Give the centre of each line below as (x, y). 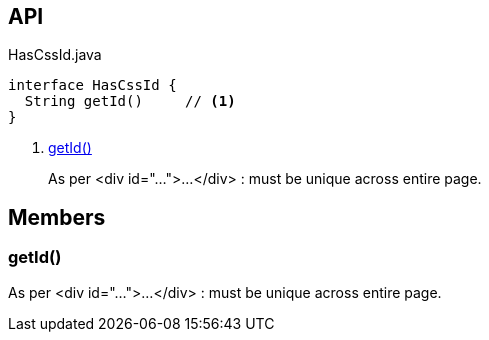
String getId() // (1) (130, 101)
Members (57, 217)
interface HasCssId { (92, 85)
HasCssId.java (55, 55)
